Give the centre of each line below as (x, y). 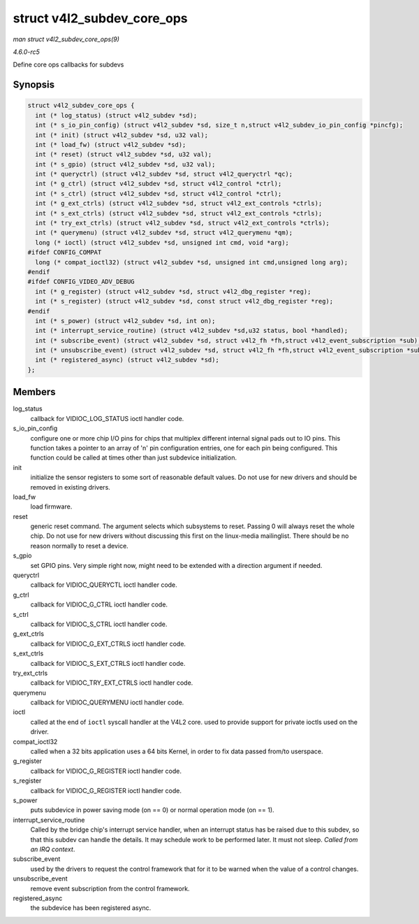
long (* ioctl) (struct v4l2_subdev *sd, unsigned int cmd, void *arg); (162, 242)
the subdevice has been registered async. (91, 908)
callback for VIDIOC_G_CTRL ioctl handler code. (99, 604)
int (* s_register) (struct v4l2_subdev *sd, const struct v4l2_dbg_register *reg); (184, 301)
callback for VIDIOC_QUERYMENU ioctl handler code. (107, 702)
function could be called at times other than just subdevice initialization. (134, 457)
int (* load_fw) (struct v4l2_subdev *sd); (111, 144)
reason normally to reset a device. (79, 546)
